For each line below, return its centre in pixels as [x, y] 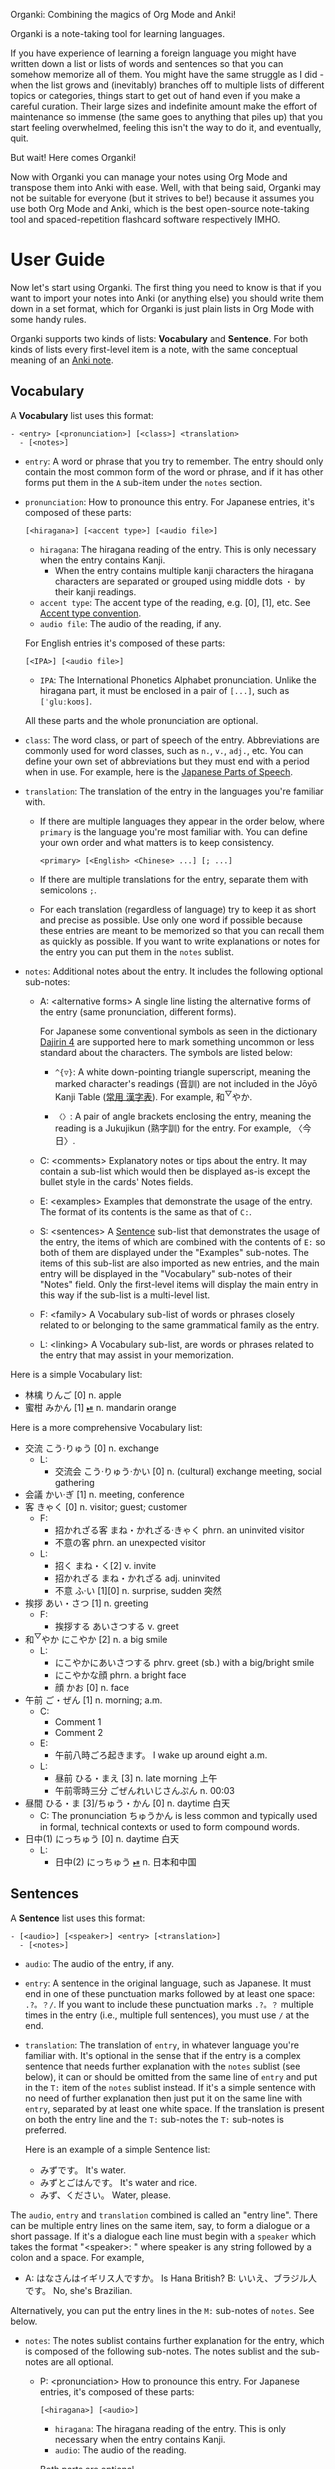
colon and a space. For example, [77, 2257]
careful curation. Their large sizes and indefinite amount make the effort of [164, 106]
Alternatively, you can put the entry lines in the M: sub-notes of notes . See [162, 2310]
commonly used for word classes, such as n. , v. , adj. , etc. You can [164, 750]
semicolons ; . [68, 890]
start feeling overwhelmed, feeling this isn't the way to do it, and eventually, [166, 127]
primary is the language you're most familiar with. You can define [173, 831]
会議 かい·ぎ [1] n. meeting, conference [104, 1495]
